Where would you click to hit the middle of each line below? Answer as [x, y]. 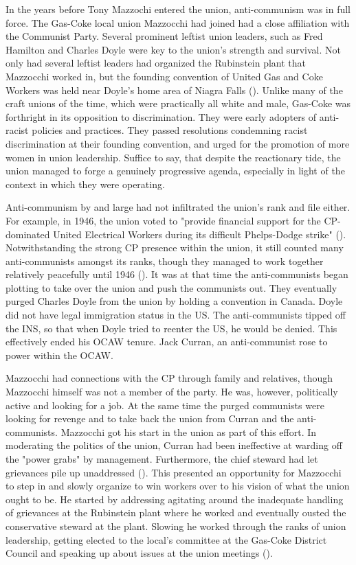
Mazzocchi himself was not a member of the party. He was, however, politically [172, 392]
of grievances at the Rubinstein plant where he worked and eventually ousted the [176, 512]
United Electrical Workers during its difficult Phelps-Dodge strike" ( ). [200, 234]
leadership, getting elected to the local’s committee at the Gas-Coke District [166, 539]
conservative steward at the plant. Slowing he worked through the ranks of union [176, 526]
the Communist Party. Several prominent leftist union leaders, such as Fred [164, 36]
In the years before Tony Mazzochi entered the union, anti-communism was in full [178, 9]
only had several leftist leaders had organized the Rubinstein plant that [156, 63]
